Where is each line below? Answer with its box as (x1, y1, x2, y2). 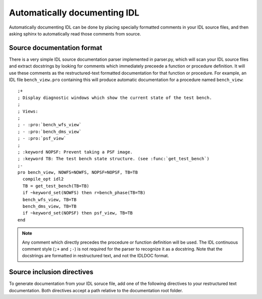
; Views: (17, 108, 38, 114)
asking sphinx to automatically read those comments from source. (9, 31, 141, 36)
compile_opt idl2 (22, 176, 64, 182)
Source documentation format (9, 44, 102, 52)
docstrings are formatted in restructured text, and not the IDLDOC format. (22, 253, 169, 259)
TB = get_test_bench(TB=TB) (22, 183, 90, 189)
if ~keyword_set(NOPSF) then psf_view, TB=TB (22, 210, 133, 216)
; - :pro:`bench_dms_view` (17, 129, 82, 134)
